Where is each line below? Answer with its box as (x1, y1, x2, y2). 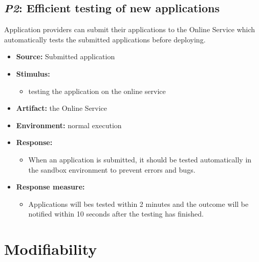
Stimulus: (16, 68, 50, 79)
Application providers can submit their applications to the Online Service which (4, 24, 255, 35)
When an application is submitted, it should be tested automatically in (28, 154, 252, 164)
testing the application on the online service (28, 85, 166, 96)
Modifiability (4, 239, 97, 259)
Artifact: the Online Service (16, 103, 107, 113)
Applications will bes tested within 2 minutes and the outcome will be (28, 198, 249, 209)
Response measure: (16, 181, 85, 192)
